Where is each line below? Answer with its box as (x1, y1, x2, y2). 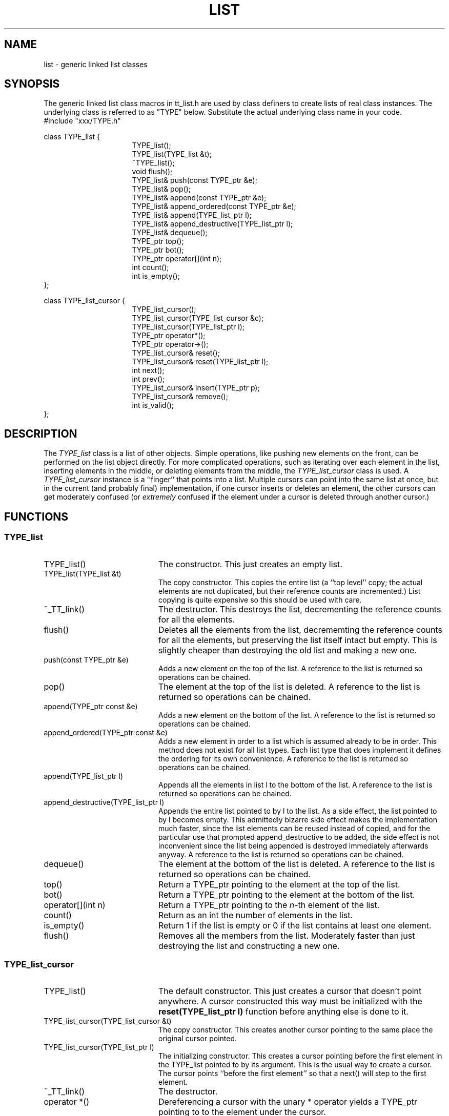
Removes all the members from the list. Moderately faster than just (158, 930, 415, 941)
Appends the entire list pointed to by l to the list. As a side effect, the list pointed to (158, 806, 437, 815)
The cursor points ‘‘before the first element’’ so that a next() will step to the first (158, 1069, 426, 1078)
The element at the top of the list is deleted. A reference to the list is (158, 681, 420, 692)
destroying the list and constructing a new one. (158, 940, 340, 951)
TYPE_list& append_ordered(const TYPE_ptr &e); (132, 202, 296, 211)
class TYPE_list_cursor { (44, 296, 126, 305)
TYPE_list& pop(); (132, 184, 191, 194)
